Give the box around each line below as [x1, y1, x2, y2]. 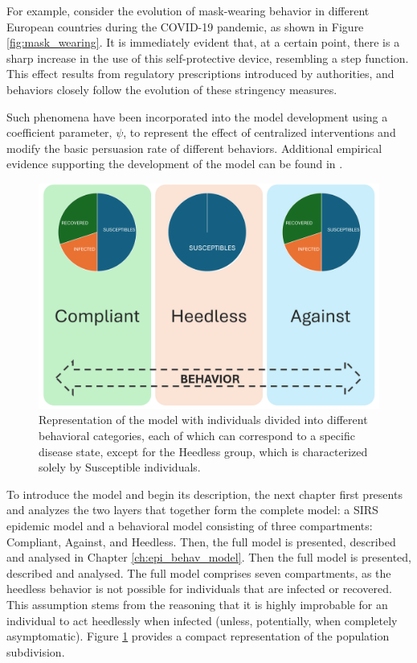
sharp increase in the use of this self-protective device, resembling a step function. [6, 49, 409, 66]
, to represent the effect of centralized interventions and [123, 124, 396, 141]
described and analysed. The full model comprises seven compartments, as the [6, 564, 391, 581]
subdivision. [6, 643, 65, 660]
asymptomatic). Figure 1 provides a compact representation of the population [6, 628, 390, 644]
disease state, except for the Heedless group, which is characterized [39, 443, 368, 459]
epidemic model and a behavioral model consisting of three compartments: [6, 517, 373, 533]
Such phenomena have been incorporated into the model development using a [6, 108, 388, 125]
